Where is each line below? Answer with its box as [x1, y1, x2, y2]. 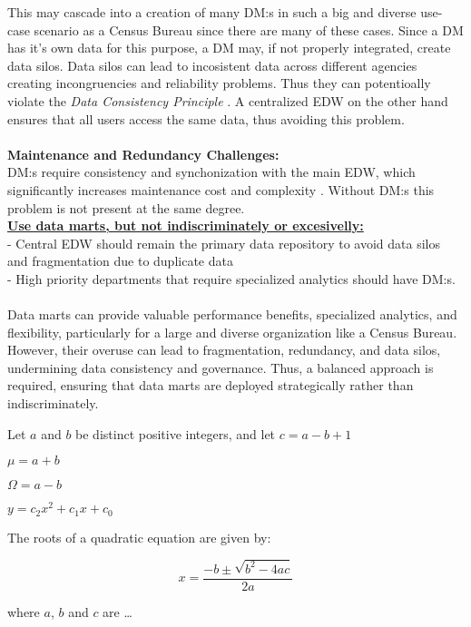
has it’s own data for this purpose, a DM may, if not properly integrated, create [7, 38, 451, 57]
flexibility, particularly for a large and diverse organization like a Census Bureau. [7, 322, 457, 341]
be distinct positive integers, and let [75, 424, 276, 443]
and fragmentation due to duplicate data [7, 251, 233, 270]
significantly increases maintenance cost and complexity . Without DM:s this [7, 180, 435, 199]
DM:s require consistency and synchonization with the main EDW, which [7, 162, 416, 181]
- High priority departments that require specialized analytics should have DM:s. [7, 269, 456, 288]
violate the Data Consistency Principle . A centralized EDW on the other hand [7, 91, 448, 110]
